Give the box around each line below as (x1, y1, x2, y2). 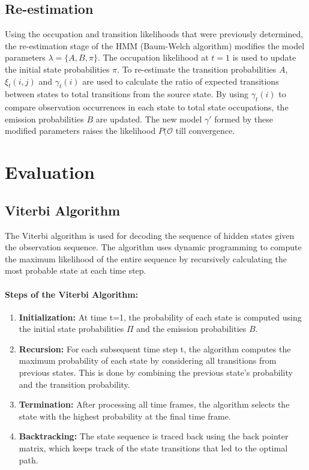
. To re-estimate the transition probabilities (117, 62, 277, 75)
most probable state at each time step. (5, 264, 146, 277)
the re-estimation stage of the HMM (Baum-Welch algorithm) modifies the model (5, 39, 305, 52)
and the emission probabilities (136, 322, 247, 335)
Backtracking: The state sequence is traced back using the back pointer (19, 430, 289, 442)
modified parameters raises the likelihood (5, 124, 156, 137)
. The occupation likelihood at (97, 51, 209, 64)
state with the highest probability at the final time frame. (19, 409, 231, 422)
